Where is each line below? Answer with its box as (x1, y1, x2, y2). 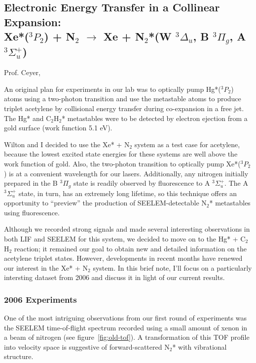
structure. (4, 351, 34, 362)
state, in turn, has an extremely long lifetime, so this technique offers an (18, 188, 237, 198)
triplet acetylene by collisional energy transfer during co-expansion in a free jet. (4, 103, 244, 113)
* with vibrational (172, 341, 227, 352)
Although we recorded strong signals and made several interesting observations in (4, 224, 250, 234)
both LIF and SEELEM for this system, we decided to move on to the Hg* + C (4, 233, 246, 243)
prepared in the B (4, 178, 58, 188)
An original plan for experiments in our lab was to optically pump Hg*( (4, 83, 221, 94)
